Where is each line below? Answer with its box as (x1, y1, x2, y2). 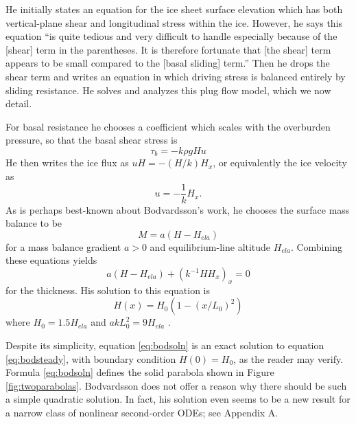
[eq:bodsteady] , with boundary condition (5, 351, 176, 366)
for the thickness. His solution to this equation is (5, 282, 211, 297)
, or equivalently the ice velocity (213, 155, 347, 170)
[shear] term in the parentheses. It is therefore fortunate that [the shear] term (5, 42, 331, 56)
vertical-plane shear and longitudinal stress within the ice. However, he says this (5, 15, 343, 30)
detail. (5, 96, 32, 111)
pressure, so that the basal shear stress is (5, 133, 178, 147)
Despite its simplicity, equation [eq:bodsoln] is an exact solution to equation (5, 338, 324, 352)
